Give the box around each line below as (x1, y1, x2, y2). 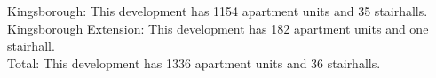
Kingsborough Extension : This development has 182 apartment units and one (7, 19, 429, 37)
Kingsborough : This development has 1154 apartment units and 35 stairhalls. (7, 2, 428, 19)
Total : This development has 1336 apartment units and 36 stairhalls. (7, 53, 381, 72)
